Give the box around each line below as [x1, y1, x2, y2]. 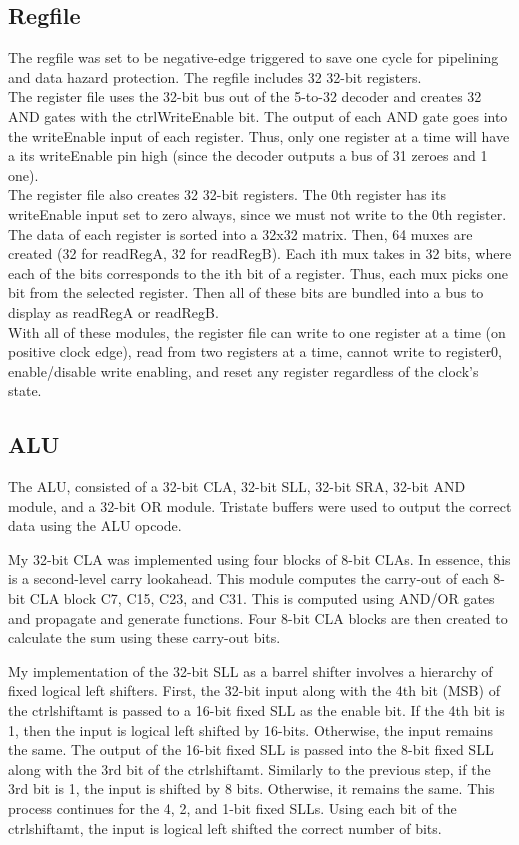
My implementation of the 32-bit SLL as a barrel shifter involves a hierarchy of [8, 660, 493, 681]
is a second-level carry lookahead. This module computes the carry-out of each [8, 568, 489, 589]
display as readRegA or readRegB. [8, 301, 219, 322]
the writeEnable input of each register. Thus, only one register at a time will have [8, 125, 510, 146]
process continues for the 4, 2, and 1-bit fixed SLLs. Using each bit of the [8, 798, 457, 818]
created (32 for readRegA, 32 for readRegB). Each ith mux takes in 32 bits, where [8, 243, 512, 264]
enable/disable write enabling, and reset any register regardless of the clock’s [8, 360, 479, 381]
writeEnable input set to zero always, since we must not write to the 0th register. [8, 203, 507, 224]
